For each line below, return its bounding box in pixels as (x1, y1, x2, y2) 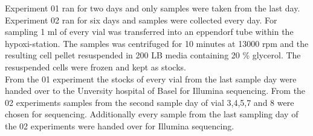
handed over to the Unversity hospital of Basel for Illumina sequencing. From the (5, 84, 306, 97)
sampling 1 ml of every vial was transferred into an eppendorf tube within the (5, 25, 294, 38)
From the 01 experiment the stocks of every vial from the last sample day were (5, 72, 297, 85)
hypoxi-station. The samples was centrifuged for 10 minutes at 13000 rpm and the (5, 37, 309, 49)
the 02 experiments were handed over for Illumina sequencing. (5, 119, 234, 132)
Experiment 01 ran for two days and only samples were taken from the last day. (5, 2, 300, 14)
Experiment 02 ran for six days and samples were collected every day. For (5, 13, 277, 26)
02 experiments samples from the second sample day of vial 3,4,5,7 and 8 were (5, 96, 294, 108)
